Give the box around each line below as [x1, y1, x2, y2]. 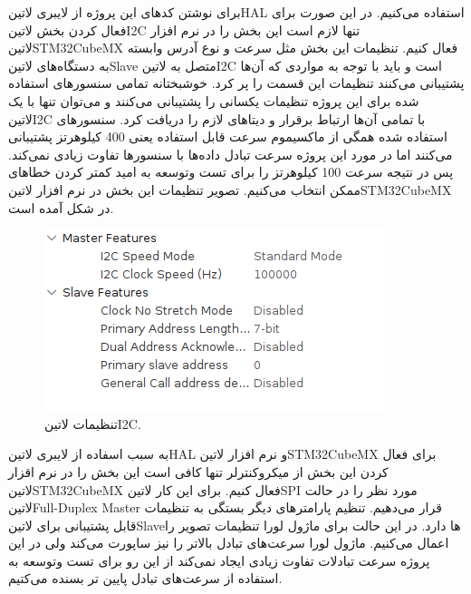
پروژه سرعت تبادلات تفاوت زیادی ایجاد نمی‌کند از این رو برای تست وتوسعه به [8, 550, 430, 570]
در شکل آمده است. [8, 198, 114, 217]
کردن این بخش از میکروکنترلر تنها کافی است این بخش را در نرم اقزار [8, 462, 389, 481]
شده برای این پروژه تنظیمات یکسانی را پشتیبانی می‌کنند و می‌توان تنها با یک [8, 91, 419, 110]
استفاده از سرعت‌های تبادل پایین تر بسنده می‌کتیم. [8, 569, 283, 588]
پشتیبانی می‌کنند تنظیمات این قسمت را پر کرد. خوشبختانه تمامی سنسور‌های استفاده [8, 73, 465, 93]
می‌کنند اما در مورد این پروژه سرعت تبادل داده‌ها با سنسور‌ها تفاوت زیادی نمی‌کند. [8, 144, 453, 163]
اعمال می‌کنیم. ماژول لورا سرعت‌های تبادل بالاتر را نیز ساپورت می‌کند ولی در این [8, 533, 449, 552]
